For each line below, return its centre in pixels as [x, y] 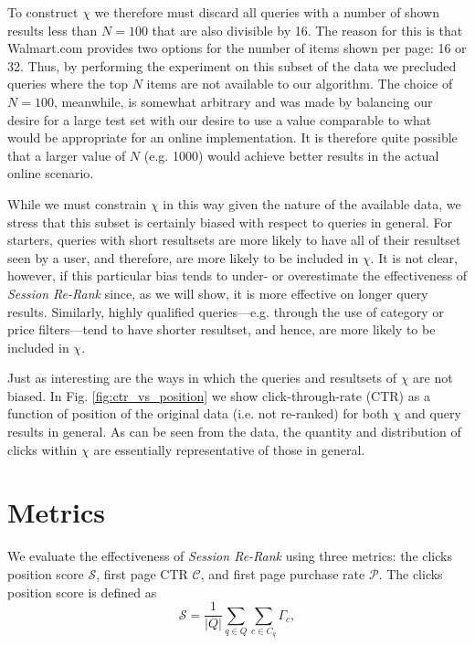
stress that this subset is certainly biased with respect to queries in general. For [230, 222]
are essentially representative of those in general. [229, 449]
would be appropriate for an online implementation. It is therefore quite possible [232, 137]
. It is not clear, [414, 257]
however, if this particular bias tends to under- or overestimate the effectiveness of [237, 275]
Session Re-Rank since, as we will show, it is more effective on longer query [218, 293]
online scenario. [51, 173]
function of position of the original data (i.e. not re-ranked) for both [198, 413]
